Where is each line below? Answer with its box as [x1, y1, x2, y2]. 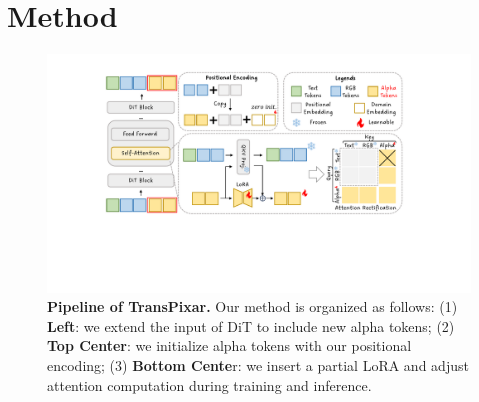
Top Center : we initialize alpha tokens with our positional [47, 335, 412, 356]
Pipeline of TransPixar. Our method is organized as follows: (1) [47, 296, 458, 317]
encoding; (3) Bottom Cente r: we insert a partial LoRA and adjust [47, 355, 469, 375]
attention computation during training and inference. [47, 374, 372, 395]
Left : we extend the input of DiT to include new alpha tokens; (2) [47, 315, 455, 336]
